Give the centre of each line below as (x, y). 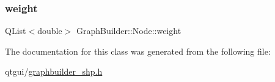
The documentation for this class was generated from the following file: (138, 51)
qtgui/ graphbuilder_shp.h (54, 71)
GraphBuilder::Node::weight (129, 31)
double (50, 31)
